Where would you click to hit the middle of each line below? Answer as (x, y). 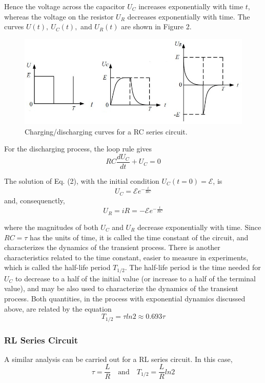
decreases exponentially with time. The (189, 16)
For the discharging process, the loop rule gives (78, 149)
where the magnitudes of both (51, 227)
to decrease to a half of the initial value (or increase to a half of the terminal (136, 278)
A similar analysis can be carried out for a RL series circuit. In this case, (118, 359)
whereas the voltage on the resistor (59, 16)
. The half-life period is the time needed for (193, 267)
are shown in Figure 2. (156, 26)
